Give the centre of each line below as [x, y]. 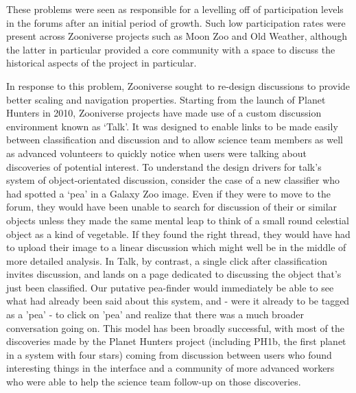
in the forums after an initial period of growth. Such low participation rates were [176, 22]
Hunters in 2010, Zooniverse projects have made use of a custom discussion [164, 113]
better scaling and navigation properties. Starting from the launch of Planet [166, 99]
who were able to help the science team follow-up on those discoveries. [154, 382]
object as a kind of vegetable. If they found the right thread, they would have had [178, 234]
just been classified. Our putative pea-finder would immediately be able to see [170, 287]
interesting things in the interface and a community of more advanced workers [170, 368]
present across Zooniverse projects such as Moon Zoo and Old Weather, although [177, 36]
